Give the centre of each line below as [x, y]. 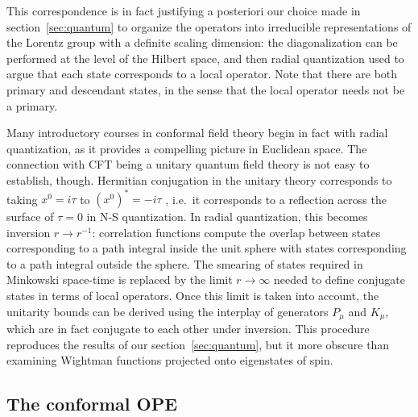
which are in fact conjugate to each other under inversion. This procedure [188, 329]
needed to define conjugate [339, 279]
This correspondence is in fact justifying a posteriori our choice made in [184, 10]
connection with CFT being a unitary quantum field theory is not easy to [188, 164]
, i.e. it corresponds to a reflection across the [276, 199]
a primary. [32, 105]
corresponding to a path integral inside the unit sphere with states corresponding [207, 248]
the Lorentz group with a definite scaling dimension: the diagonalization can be [202, 42]
